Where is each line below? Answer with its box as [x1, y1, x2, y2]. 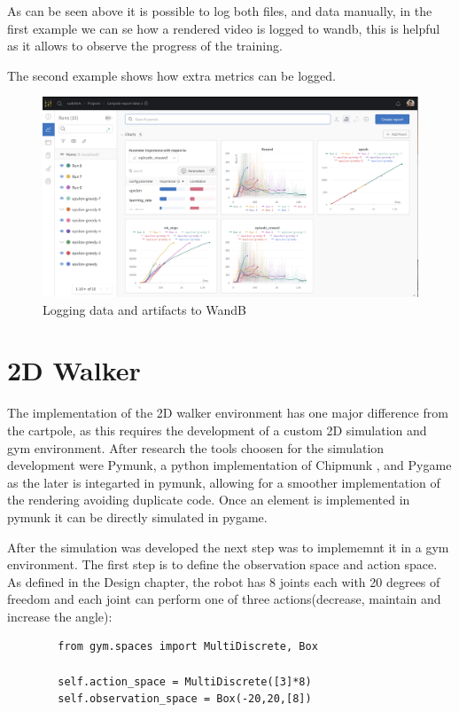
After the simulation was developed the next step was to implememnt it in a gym [7, 537, 449, 556]
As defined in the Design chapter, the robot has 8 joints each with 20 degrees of [7, 572, 440, 591]
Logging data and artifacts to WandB [43, 300, 246, 318]
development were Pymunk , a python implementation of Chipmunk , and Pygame [7, 456, 452, 474]
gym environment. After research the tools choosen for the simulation [7, 438, 385, 457]
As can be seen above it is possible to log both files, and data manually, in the [7, 2, 432, 20]
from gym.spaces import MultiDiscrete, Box [58, 640, 318, 653]
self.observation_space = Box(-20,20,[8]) [58, 692, 312, 706]
